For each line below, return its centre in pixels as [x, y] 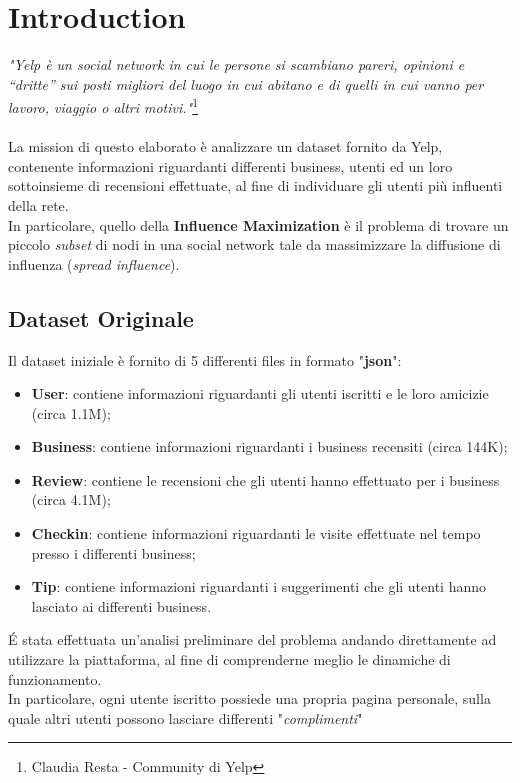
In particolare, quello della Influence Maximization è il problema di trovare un [258, 224]
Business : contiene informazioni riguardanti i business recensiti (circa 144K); [269, 446]
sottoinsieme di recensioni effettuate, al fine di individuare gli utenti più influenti [255, 185]
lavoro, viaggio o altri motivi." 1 [103, 105]
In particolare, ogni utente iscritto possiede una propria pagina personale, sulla [249, 698]
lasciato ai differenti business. [121, 605]
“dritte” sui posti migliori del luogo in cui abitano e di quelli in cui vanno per [246, 83]
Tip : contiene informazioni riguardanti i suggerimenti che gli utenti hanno [259, 586]
